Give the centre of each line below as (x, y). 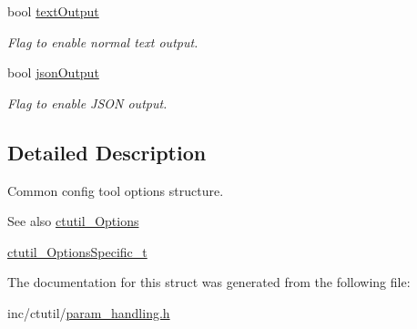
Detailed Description (107, 152)
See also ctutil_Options (73, 221)
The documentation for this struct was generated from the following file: (209, 282)
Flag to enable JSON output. (87, 103)
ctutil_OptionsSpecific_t (77, 251)
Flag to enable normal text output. (103, 41)
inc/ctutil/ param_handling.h (89, 312)
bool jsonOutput (53, 72)
